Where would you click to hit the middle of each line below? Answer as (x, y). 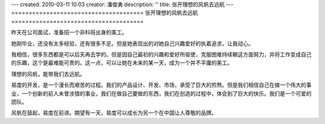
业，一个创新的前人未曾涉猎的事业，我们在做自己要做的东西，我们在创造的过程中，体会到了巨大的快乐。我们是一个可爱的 (161, 93)
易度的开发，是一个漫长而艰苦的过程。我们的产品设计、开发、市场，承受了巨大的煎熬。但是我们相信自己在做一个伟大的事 (161, 85)
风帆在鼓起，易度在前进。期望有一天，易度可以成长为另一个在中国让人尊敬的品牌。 (114, 113)
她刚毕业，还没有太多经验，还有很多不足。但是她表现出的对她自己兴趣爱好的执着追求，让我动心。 (132, 43)
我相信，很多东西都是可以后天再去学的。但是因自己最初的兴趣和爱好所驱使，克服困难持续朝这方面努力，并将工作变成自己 (161, 54)
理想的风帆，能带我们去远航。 (48, 74)
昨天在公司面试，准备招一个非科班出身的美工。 (69, 33)
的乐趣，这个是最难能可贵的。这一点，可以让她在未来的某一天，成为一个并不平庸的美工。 (122, 63)
